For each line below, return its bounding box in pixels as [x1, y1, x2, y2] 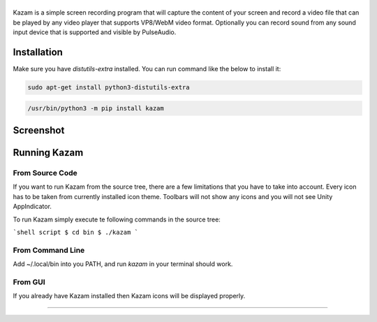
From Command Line [13, 245, 85, 255]
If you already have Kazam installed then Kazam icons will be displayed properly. [13, 292, 246, 300]
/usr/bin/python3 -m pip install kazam [27, 104, 164, 112]
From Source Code [13, 168, 78, 178]
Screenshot [13, 124, 65, 136]
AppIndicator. [13, 203, 52, 211]
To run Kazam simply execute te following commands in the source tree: [13, 215, 221, 224]
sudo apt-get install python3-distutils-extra [27, 84, 190, 92]
